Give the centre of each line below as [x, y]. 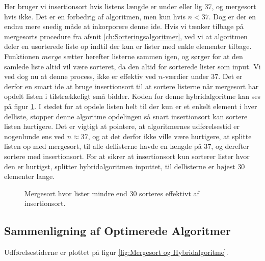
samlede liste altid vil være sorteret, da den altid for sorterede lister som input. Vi [132, 66]
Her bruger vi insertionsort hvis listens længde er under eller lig [103, 6]
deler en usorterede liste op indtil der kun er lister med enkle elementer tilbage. [128, 46]
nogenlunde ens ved [35, 136]
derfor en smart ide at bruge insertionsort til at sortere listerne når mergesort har [131, 86]
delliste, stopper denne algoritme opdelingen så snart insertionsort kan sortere [126, 116]
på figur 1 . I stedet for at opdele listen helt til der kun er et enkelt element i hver [131, 106]
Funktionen [22, 56]
